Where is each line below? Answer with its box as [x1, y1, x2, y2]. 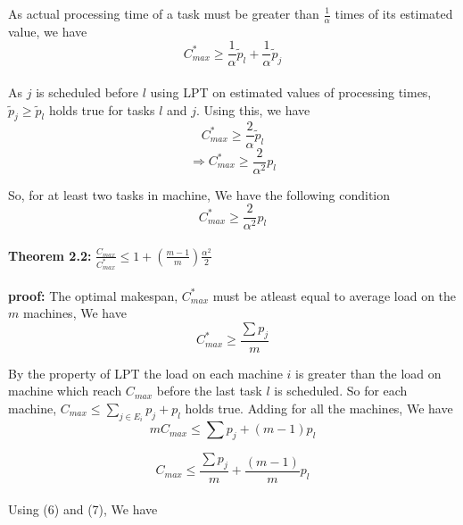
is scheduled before [36, 83, 139, 102]
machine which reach [8, 381, 122, 400]
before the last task [156, 381, 262, 400]
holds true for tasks [48, 100, 155, 119]
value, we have [8, 21, 87, 40]
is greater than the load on [295, 363, 442, 382]
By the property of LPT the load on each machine [8, 363, 283, 382]
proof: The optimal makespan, [8, 286, 178, 304]
